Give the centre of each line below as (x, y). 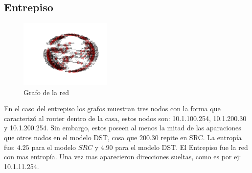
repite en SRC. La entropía (201, 137)
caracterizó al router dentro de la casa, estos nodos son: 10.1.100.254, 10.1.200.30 (125, 118)
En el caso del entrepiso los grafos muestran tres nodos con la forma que (112, 109)
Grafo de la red (46, 92)
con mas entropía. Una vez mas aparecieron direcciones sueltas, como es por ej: (123, 157)
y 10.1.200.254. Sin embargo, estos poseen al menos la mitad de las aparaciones (123, 128)
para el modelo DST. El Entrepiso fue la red (182, 147)
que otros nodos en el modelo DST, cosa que (71, 137)
